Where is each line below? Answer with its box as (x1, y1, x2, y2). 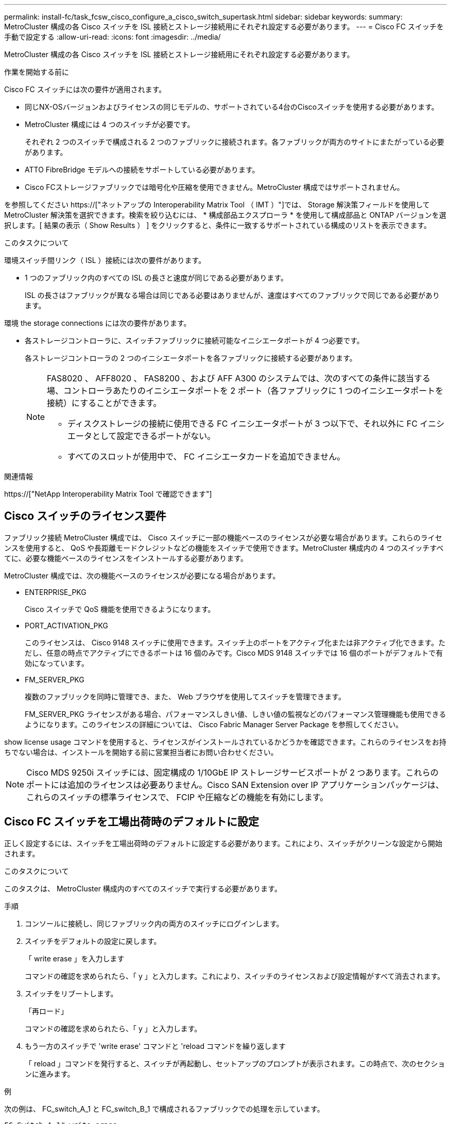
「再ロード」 (25, 1006, 68, 1015)
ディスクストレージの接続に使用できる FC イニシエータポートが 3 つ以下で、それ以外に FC (67, 418, 418, 429)
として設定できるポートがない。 (92, 431, 216, 441)
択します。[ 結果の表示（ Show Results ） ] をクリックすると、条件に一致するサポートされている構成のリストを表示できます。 (4, 221, 431, 230)
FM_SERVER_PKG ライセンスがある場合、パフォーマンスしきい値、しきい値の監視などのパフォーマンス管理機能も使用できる (25, 709, 446, 718)
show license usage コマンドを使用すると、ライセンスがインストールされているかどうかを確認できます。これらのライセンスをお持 (4, 737, 446, 746)
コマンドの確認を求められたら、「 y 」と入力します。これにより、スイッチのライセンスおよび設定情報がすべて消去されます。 (25, 971, 445, 980)
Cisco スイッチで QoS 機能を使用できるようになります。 (25, 604, 215, 613)
